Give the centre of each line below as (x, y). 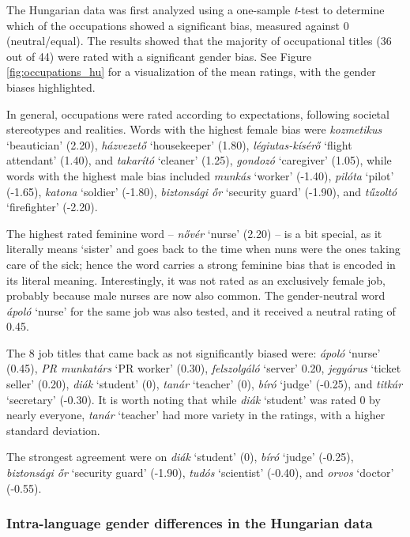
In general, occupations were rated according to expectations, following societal (198, 113)
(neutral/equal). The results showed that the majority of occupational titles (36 (199, 41)
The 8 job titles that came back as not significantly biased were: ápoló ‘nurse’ (194, 352)
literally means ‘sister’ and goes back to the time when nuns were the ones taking (203, 249)
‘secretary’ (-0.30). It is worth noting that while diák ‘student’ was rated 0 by (194, 399)
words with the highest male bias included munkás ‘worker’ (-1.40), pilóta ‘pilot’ (200, 175)
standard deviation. (53, 430)
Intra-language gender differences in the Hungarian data (190, 523)
